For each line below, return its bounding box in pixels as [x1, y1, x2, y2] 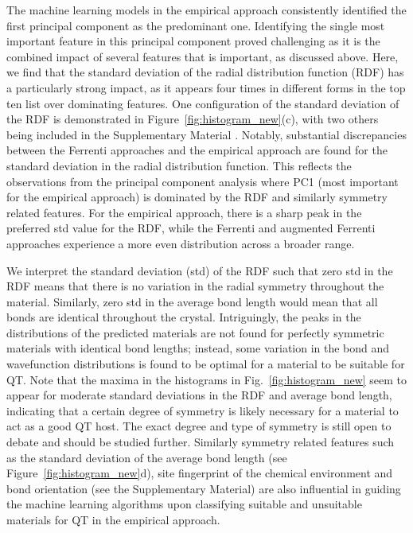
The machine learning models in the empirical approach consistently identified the [6, 2, 407, 18]
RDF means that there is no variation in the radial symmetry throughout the [6, 278, 384, 294]
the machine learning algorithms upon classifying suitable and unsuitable [6, 496, 362, 512]
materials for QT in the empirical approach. [6, 512, 220, 527]
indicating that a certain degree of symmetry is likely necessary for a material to [6, 402, 399, 418]
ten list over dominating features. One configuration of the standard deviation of [6, 95, 399, 111]
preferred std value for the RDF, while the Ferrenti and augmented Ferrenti [6, 220, 376, 236]
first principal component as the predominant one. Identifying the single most [6, 17, 385, 33]
